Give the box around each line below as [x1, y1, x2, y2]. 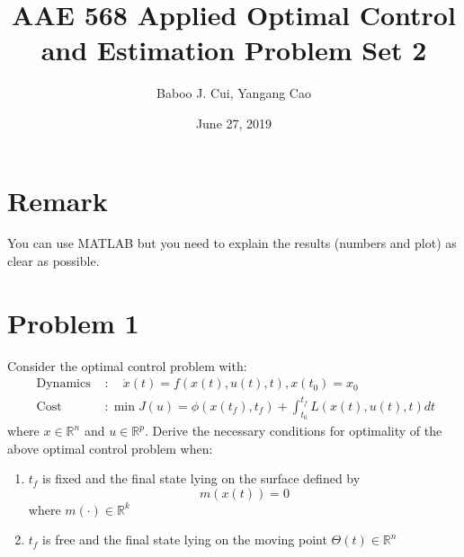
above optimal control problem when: [7, 438, 213, 457]
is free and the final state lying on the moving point [42, 530, 327, 549]
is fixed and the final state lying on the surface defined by [42, 469, 361, 488]
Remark [7, 181, 108, 218]
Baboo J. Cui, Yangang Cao [156, 84, 311, 102]
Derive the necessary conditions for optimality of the [152, 421, 442, 440]
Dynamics [36, 377, 91, 391]
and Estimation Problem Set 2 [40, 31, 427, 68]
